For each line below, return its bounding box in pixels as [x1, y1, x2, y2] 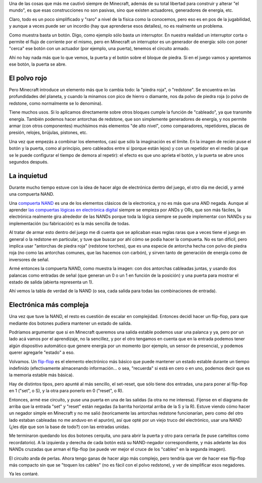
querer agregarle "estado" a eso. [9, 350, 75, 355]
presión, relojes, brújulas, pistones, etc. [9, 130, 88, 135]
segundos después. [9, 159, 49, 165]
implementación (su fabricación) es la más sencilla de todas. [9, 220, 131, 226]
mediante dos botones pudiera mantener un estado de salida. [9, 320, 132, 326]
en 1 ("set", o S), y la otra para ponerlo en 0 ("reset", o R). [9, 388, 124, 394]
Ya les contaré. [9, 471, 39, 477]
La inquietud [9, 171, 48, 180]
